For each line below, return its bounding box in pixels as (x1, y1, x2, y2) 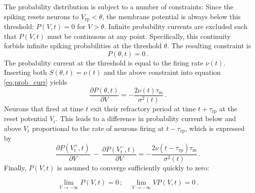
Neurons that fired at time (4, 103, 84, 113)
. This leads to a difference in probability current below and (56, 113, 236, 124)
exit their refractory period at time (90, 103, 196, 113)
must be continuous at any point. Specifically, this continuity (47, 31, 231, 41)
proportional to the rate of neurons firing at (32, 123, 164, 133)
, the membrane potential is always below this (102, 11, 241, 21)
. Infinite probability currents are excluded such (104, 21, 248, 32)
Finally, (4, 162, 27, 172)
